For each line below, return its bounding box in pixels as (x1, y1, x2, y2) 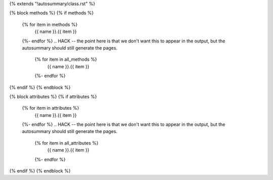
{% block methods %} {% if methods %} (9, 10, 94, 16)
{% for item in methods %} (22, 21, 78, 27)
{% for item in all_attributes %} (34, 140, 99, 146)
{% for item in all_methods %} (34, 56, 97, 63)
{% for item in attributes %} (22, 105, 79, 111)
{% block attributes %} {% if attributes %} (9, 94, 97, 100)
